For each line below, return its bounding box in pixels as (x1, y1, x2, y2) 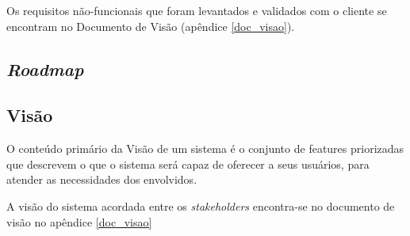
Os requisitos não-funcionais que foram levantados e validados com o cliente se (6, 2, 387, 18)
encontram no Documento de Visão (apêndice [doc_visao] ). (6, 17, 295, 34)
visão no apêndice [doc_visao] (6, 213, 152, 230)
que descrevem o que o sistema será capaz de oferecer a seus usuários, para (6, 155, 370, 172)
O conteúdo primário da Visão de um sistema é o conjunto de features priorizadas (6, 140, 404, 157)
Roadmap (6, 56, 84, 81)
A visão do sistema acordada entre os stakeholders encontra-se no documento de (6, 197, 395, 214)
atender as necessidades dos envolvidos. (6, 171, 197, 188)
